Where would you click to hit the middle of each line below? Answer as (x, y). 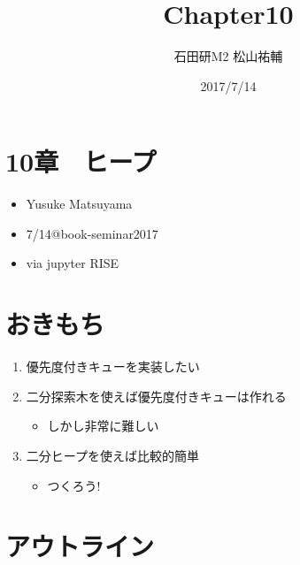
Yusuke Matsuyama (79, 204)
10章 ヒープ (81, 161)
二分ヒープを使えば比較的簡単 (112, 455)
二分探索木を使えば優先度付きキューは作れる (156, 396)
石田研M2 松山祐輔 (228, 56)
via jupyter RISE (73, 263)
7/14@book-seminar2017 (92, 233)
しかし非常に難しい (103, 426)
